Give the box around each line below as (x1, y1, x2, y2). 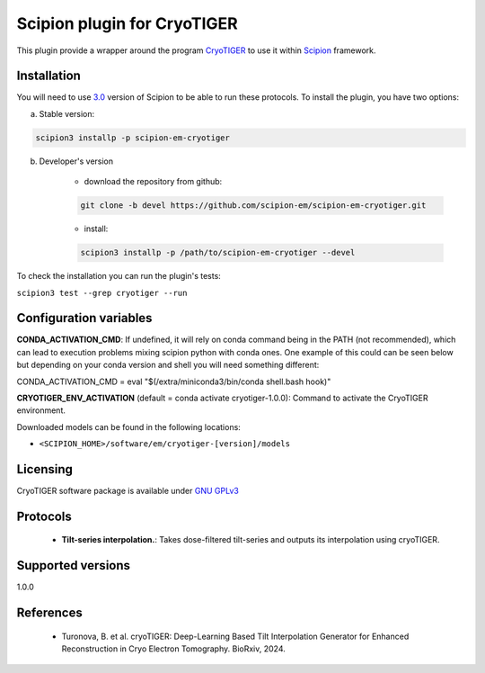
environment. (16, 405, 66, 416)
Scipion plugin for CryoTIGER (16, 13, 238, 33)
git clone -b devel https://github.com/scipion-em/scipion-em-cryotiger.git (80, 201, 427, 211)
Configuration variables (16, 310, 153, 326)
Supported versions (16, 558, 130, 573)
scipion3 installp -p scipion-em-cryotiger (35, 132, 231, 143)
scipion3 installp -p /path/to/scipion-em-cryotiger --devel (80, 247, 356, 258)
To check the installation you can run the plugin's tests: (16, 271, 222, 282)
